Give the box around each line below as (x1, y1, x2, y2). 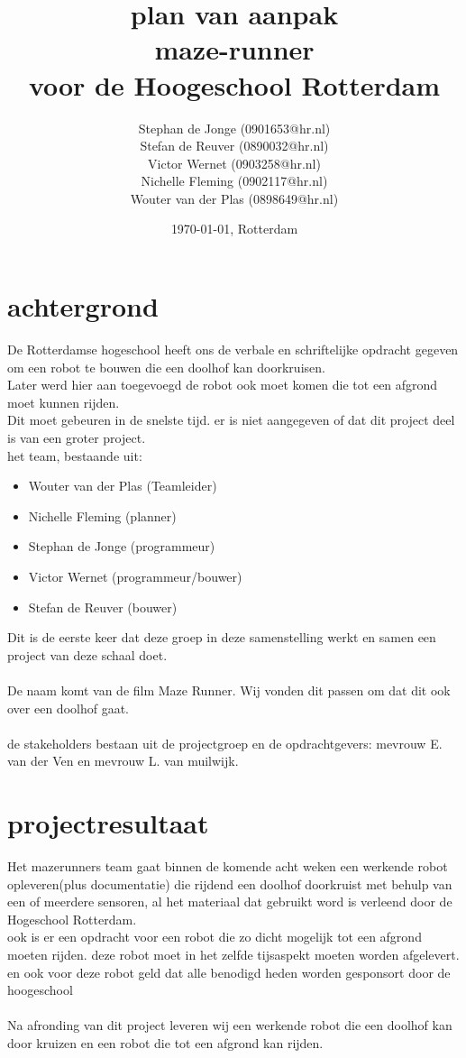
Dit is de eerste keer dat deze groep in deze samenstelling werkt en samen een (7, 628, 436, 647)
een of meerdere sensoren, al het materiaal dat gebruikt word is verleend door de (7, 892, 452, 911)
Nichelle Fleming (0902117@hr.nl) (141, 171, 328, 190)
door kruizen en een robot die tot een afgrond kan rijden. (7, 1033, 324, 1052)
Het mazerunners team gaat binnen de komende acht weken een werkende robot (7, 857, 448, 875)
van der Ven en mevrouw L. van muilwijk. (7, 751, 239, 770)
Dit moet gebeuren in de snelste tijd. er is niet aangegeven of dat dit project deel (7, 410, 455, 429)
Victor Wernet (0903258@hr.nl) (148, 153, 321, 172)
